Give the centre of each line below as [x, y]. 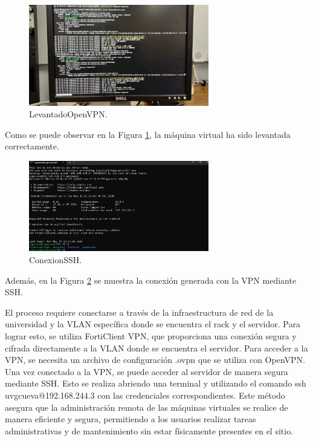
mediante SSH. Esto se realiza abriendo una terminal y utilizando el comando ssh [156, 383]
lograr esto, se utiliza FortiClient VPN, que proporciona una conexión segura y [151, 336]
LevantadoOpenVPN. [68, 114]
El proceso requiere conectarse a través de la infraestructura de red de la [139, 312]
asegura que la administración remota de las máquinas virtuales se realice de [147, 407]
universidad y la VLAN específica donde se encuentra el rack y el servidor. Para [153, 324]
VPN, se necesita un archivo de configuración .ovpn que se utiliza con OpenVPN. [155, 360]
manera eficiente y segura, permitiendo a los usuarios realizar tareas [131, 419]
